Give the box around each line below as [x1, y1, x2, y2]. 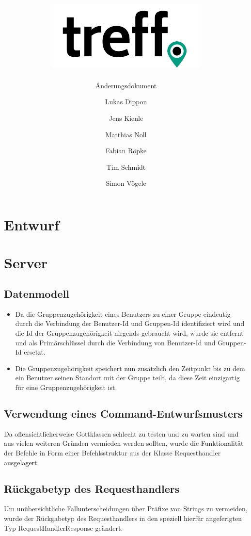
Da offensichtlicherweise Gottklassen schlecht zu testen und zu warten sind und [4, 428, 239, 439]
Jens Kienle [109, 113, 143, 123]
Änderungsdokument [95, 80, 157, 90]
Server [4, 253, 48, 273]
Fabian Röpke [105, 146, 147, 156]
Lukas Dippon [105, 97, 147, 107]
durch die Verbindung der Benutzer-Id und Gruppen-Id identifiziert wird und [15, 318, 245, 328]
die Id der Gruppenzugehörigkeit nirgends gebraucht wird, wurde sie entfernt [15, 328, 244, 338]
